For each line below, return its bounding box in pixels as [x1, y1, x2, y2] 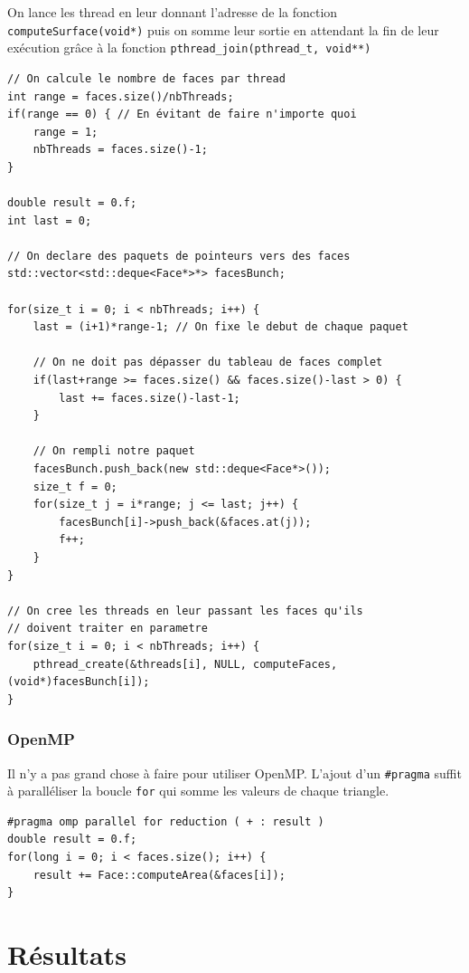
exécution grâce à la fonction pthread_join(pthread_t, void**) [7, 38, 371, 57]
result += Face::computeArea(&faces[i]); [33, 868, 286, 882]
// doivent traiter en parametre [7, 622, 208, 635]
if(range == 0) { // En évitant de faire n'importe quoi [7, 108, 357, 121]
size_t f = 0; [33, 480, 117, 493]
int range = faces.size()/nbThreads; [7, 90, 234, 103]
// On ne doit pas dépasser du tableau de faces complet [33, 356, 383, 369]
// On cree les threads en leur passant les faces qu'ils [7, 604, 363, 617]
